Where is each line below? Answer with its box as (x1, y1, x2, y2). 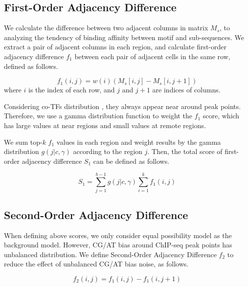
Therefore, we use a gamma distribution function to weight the (4, 110, 192, 121)
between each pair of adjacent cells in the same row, (74, 51, 230, 61)
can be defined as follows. (93, 155, 170, 166)
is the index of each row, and (28, 85, 115, 95)
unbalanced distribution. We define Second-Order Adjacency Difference (4, 249, 217, 259)
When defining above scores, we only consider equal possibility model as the (4, 230, 232, 240)
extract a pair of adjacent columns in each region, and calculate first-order (4, 42, 226, 52)
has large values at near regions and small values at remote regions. (4, 120, 206, 130)
